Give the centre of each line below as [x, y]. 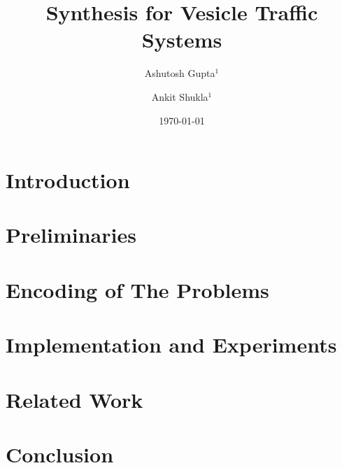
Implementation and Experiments [171, 345]
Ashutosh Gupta [180, 73]
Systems [182, 40]
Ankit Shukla [180, 96]
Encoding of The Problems [137, 289]
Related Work [74, 399]
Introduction [68, 180]
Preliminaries [71, 235]
